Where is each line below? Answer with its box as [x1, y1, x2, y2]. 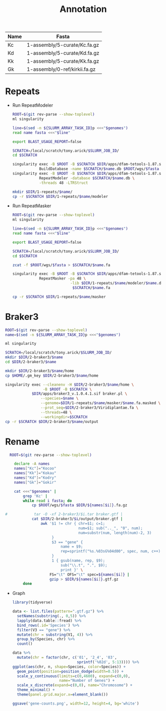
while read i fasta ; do [23, 498, 72, 503]
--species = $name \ [40, 396, 79, 401]
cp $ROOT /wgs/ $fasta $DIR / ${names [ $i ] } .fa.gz [31, 503, 127, 508]
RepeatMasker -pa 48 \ [39, 276, 86, 281]
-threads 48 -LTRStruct [39, 180, 88, 185]
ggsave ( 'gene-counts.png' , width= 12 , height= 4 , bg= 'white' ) [12, 701, 139, 706]
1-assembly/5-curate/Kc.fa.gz [26, 41, 99, 48]
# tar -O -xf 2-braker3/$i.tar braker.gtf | [5, 512, 123, 517]
